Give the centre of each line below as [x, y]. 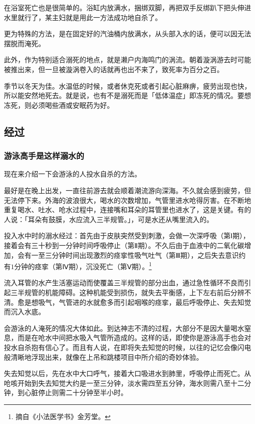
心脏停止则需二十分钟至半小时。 [76, 392]
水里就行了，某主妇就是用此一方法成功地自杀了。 [83, 17]
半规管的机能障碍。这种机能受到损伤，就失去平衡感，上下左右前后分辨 [131, 292]
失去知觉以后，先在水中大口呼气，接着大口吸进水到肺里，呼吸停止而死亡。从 [127, 373]
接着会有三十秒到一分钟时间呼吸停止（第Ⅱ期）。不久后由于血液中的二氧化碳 [124, 245]
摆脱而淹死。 [25, 43]
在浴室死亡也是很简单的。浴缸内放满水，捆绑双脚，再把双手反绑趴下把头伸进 [127, 7]
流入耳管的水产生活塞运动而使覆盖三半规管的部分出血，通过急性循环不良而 [124, 283]
